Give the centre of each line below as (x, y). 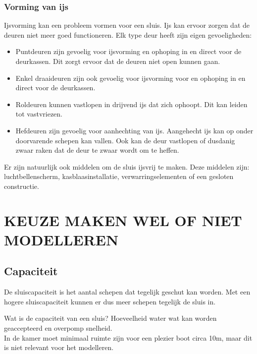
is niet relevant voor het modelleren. (59, 347)
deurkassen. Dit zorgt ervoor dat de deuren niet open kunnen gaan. (118, 61)
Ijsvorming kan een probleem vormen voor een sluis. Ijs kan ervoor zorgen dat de (127, 25)
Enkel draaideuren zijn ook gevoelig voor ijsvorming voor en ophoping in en (130, 78)
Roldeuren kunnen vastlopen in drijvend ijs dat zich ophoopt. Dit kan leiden (131, 104)
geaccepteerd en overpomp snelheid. (58, 328)
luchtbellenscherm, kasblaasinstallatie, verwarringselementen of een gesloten (119, 176)
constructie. (22, 186)
